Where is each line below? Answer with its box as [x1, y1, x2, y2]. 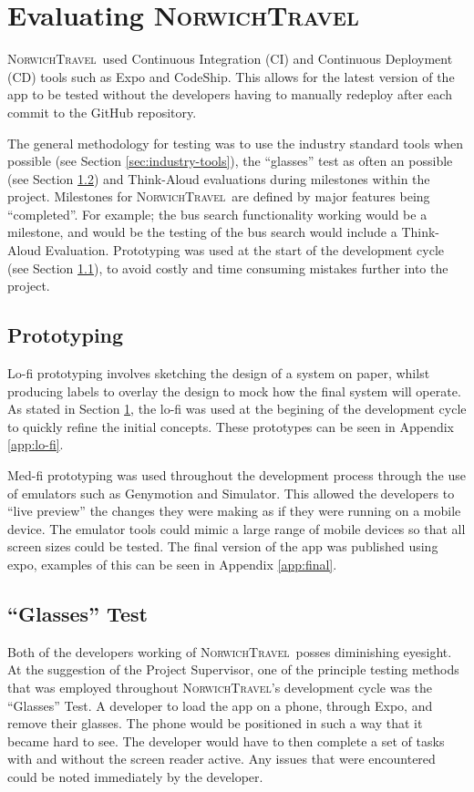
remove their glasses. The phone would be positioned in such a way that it [7, 714, 423, 733]
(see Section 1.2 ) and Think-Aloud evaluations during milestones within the [7, 169, 430, 188]
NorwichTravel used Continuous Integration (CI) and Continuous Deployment [7, 49, 453, 68]
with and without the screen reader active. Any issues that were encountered [7, 749, 436, 768]
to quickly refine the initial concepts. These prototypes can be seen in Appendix [7, 417, 454, 436]
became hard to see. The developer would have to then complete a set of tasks [7, 731, 445, 750]
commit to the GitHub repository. [7, 102, 197, 121]
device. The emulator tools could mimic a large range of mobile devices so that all [7, 519, 466, 538]
